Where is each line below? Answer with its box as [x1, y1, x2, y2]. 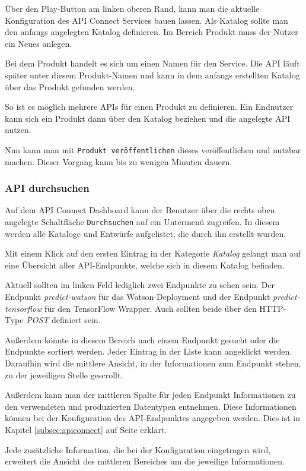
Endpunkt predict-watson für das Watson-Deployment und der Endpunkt [5, 290, 270, 303]
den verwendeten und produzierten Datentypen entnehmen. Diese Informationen [5, 400, 297, 412]
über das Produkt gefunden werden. [5, 80, 135, 93]
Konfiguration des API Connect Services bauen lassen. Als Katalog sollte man [5, 14, 288, 26]
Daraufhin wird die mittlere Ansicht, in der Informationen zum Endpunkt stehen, [5, 357, 301, 369]
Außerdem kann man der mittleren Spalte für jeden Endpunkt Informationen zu [5, 388, 296, 401]
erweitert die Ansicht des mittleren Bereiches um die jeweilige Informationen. [5, 455, 285, 467]
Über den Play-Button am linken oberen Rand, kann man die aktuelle [5, 2, 260, 14]
